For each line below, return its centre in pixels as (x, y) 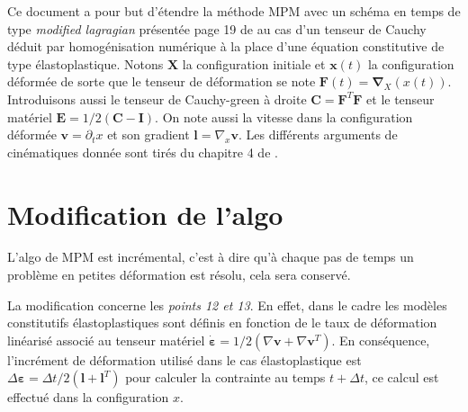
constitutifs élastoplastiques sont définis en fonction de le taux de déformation (222, 322)
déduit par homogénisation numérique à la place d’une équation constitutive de (226, 46)
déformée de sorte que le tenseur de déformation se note (162, 81)
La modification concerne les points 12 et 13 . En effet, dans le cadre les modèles (227, 305)
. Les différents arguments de (318, 134)
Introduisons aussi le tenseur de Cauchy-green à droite (157, 99)
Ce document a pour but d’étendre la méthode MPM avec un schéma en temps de (234, 11)
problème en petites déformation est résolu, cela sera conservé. (179, 275)
